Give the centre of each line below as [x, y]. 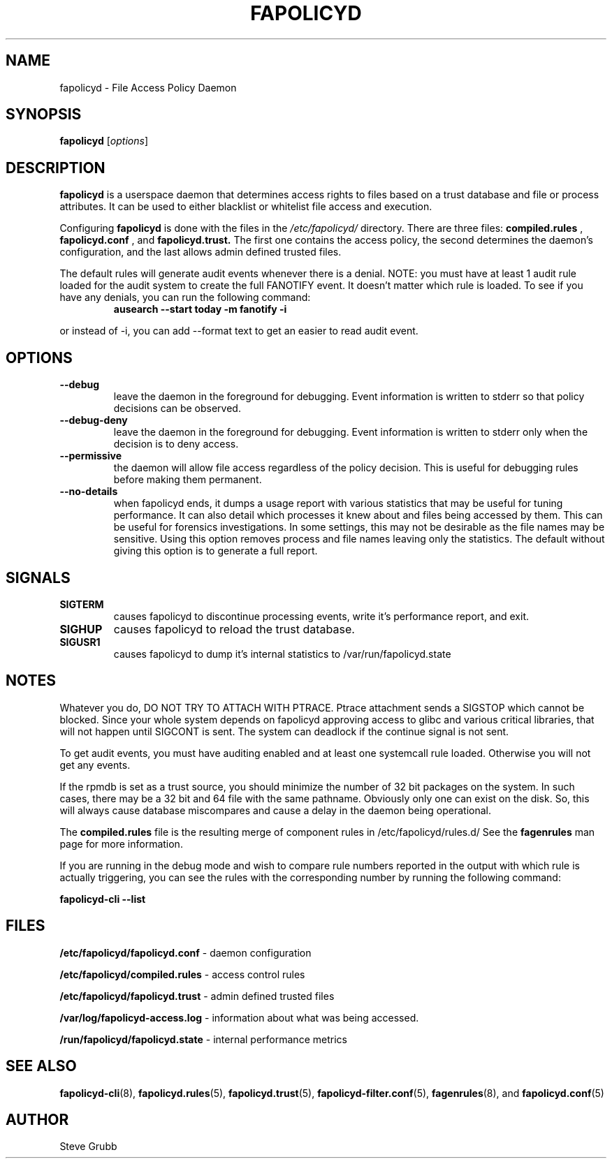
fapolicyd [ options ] [104, 141]
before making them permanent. [188, 480]
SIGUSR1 [80, 642]
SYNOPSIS [44, 115]
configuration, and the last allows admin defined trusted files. [201, 252]
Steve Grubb [88, 1147]
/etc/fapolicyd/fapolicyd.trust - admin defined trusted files [197, 996]
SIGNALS [38, 577]
